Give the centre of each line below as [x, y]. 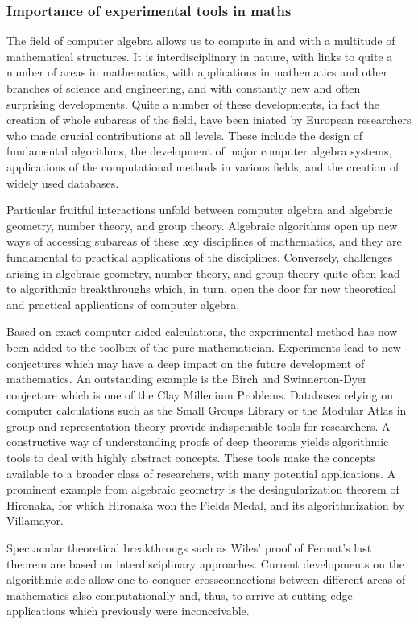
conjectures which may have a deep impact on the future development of [186, 363]
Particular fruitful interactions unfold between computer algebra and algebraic [200, 210]
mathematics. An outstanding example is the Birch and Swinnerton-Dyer [187, 379]
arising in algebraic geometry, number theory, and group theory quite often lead [203, 273]
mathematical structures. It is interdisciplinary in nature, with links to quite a [200, 56]
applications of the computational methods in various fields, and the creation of [203, 166]
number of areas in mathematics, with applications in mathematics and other [197, 72]
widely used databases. [63, 182]
